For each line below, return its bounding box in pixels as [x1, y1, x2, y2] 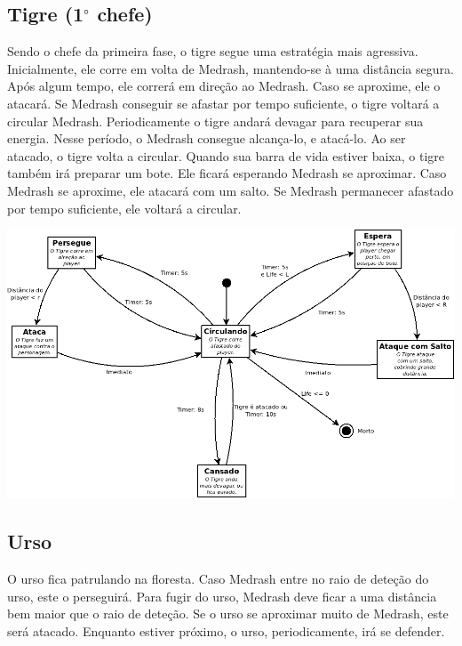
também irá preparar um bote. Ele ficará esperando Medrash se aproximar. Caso [7, 164, 447, 182]
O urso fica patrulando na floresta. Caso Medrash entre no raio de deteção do [7, 569, 429, 587]
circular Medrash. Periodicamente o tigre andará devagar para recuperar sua [7, 111, 424, 130]
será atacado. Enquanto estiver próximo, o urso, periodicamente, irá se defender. [7, 621, 445, 640]
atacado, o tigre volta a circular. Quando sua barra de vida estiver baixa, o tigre [7, 146, 444, 165]
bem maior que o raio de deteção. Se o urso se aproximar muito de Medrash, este [7, 604, 449, 623]
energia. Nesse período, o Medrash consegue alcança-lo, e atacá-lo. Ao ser [7, 129, 406, 148]
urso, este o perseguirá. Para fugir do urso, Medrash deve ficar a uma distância [7, 586, 437, 605]
